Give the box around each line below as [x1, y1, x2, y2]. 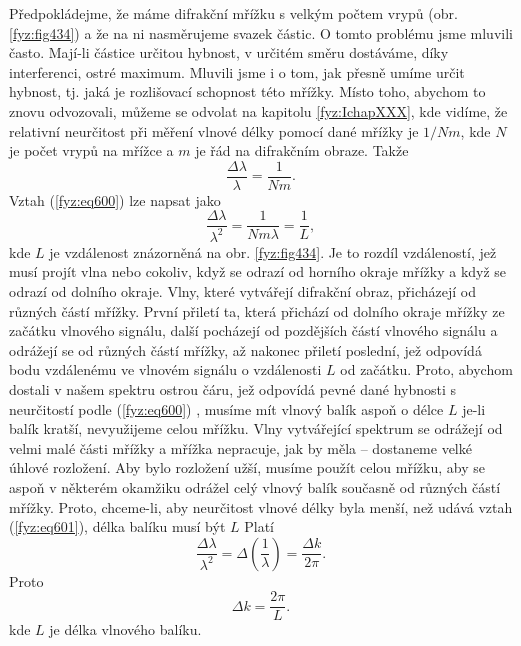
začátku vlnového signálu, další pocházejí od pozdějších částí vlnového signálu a [9, 320, 498, 341]
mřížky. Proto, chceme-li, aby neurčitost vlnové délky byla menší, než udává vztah [9, 496, 513, 517]
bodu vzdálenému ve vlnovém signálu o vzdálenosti [9, 359, 322, 380]
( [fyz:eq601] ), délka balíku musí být [9, 516, 226, 537]
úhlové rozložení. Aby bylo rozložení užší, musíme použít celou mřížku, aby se [9, 457, 485, 478]
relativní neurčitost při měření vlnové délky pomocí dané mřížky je [9, 120, 419, 141]
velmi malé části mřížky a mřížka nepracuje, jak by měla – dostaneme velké [9, 437, 472, 458]
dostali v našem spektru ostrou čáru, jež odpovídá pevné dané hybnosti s [9, 378, 457, 399]
